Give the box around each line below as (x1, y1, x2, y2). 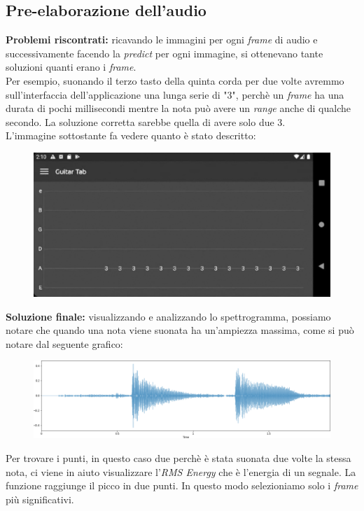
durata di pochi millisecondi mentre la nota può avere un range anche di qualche (6, 101, 351, 115)
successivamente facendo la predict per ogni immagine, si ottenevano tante (6, 45, 323, 60)
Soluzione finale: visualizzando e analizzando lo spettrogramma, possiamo (6, 309, 331, 323)
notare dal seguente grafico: (6, 336, 123, 351)
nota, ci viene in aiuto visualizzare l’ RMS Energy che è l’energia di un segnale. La (6, 464, 356, 479)
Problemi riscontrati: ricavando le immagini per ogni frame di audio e (6, 32, 318, 47)
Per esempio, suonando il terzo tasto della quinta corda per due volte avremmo (6, 73, 344, 87)
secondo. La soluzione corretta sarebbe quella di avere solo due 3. (6, 114, 286, 129)
